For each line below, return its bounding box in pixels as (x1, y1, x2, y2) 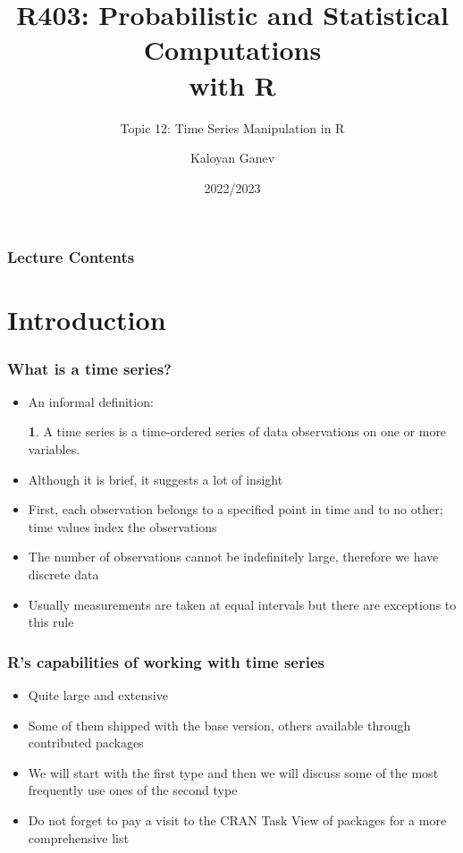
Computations (143, 31, 322, 68)
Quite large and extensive (28, 685, 168, 704)
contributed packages (28, 733, 144, 752)
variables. (28, 439, 80, 458)
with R (189, 66, 276, 103)
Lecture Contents (7, 246, 135, 268)
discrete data (28, 564, 99, 583)
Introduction (7, 301, 166, 338)
